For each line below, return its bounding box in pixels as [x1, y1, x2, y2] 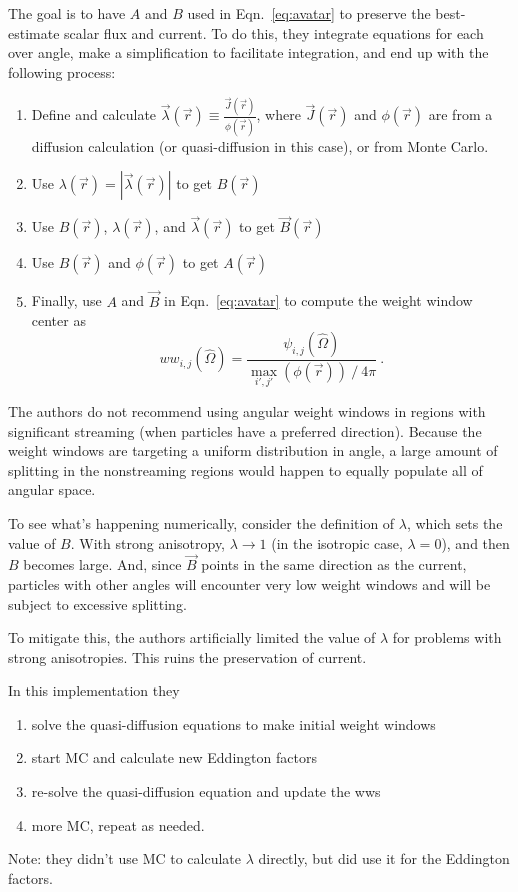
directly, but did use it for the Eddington [258, 848, 510, 869]
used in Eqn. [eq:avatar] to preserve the [187, 3, 431, 23]
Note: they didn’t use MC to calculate [8, 848, 242, 869]
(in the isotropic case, [271, 532, 403, 553]
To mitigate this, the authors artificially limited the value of [8, 627, 376, 648]
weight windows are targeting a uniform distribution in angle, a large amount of [8, 440, 498, 461]
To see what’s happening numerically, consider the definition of [8, 512, 395, 533]
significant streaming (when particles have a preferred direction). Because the [8, 420, 482, 441]
